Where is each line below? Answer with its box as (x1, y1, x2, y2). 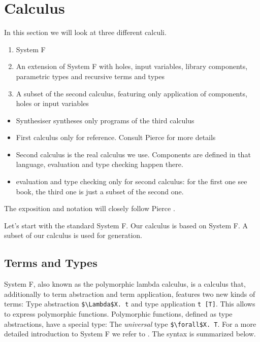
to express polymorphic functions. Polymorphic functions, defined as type (4, 309, 233, 319)
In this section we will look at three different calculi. (4, 27, 167, 38)
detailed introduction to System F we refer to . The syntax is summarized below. (4, 328, 256, 339)
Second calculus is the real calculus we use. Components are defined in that (16, 149, 251, 159)
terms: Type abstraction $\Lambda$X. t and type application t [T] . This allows (4, 298, 255, 309)
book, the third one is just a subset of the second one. (16, 186, 184, 196)
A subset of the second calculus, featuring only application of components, (16, 88, 247, 98)
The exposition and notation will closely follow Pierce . (4, 203, 175, 214)
